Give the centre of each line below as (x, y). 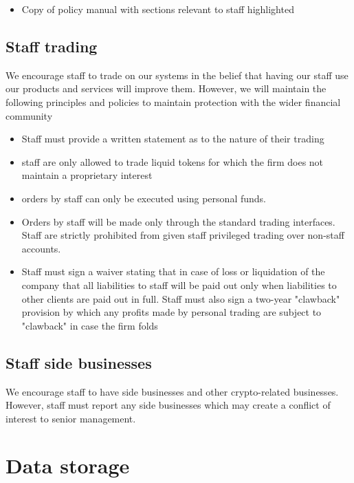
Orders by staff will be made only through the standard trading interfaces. (178, 221)
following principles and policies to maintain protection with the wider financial (173, 101)
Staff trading (52, 46)
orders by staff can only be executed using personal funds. (144, 198)
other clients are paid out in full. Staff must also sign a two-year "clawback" (181, 298)
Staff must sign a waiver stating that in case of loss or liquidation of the (173, 271)
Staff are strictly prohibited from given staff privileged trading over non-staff (183, 235)
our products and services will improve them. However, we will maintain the (166, 88)
